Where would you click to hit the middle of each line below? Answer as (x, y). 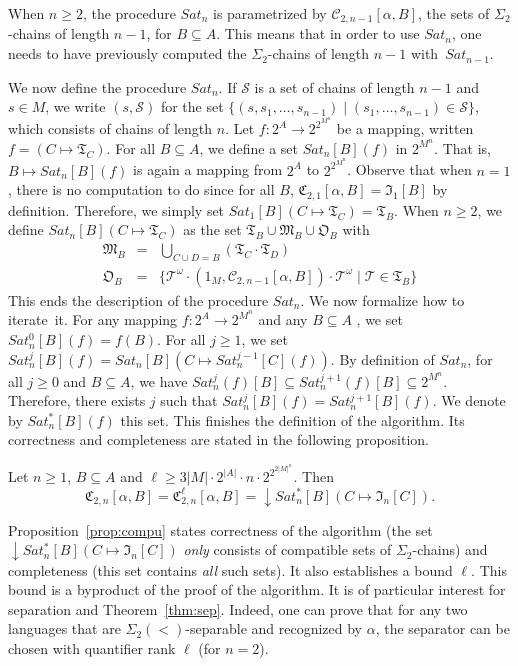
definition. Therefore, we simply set (116, 209)
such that (189, 400)
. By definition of (382, 358)
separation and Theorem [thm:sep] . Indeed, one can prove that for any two (238, 608)
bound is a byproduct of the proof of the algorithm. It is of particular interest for (257, 589)
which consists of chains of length (110, 128)
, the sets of (453, 13)
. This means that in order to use (318, 33)
